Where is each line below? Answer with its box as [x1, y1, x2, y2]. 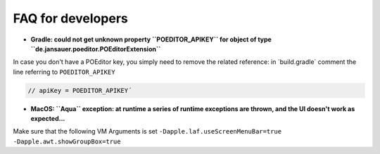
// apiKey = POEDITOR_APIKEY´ [27, 86, 132, 94]
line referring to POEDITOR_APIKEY [13, 68, 115, 76]
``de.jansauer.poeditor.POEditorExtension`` [30, 44, 161, 53]
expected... [30, 115, 65, 123]
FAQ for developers [13, 11, 128, 26]
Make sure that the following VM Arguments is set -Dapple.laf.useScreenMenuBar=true [13, 127, 281, 136]
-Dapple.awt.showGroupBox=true [13, 137, 121, 146]
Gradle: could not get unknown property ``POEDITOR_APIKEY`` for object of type [30, 35, 272, 44]
